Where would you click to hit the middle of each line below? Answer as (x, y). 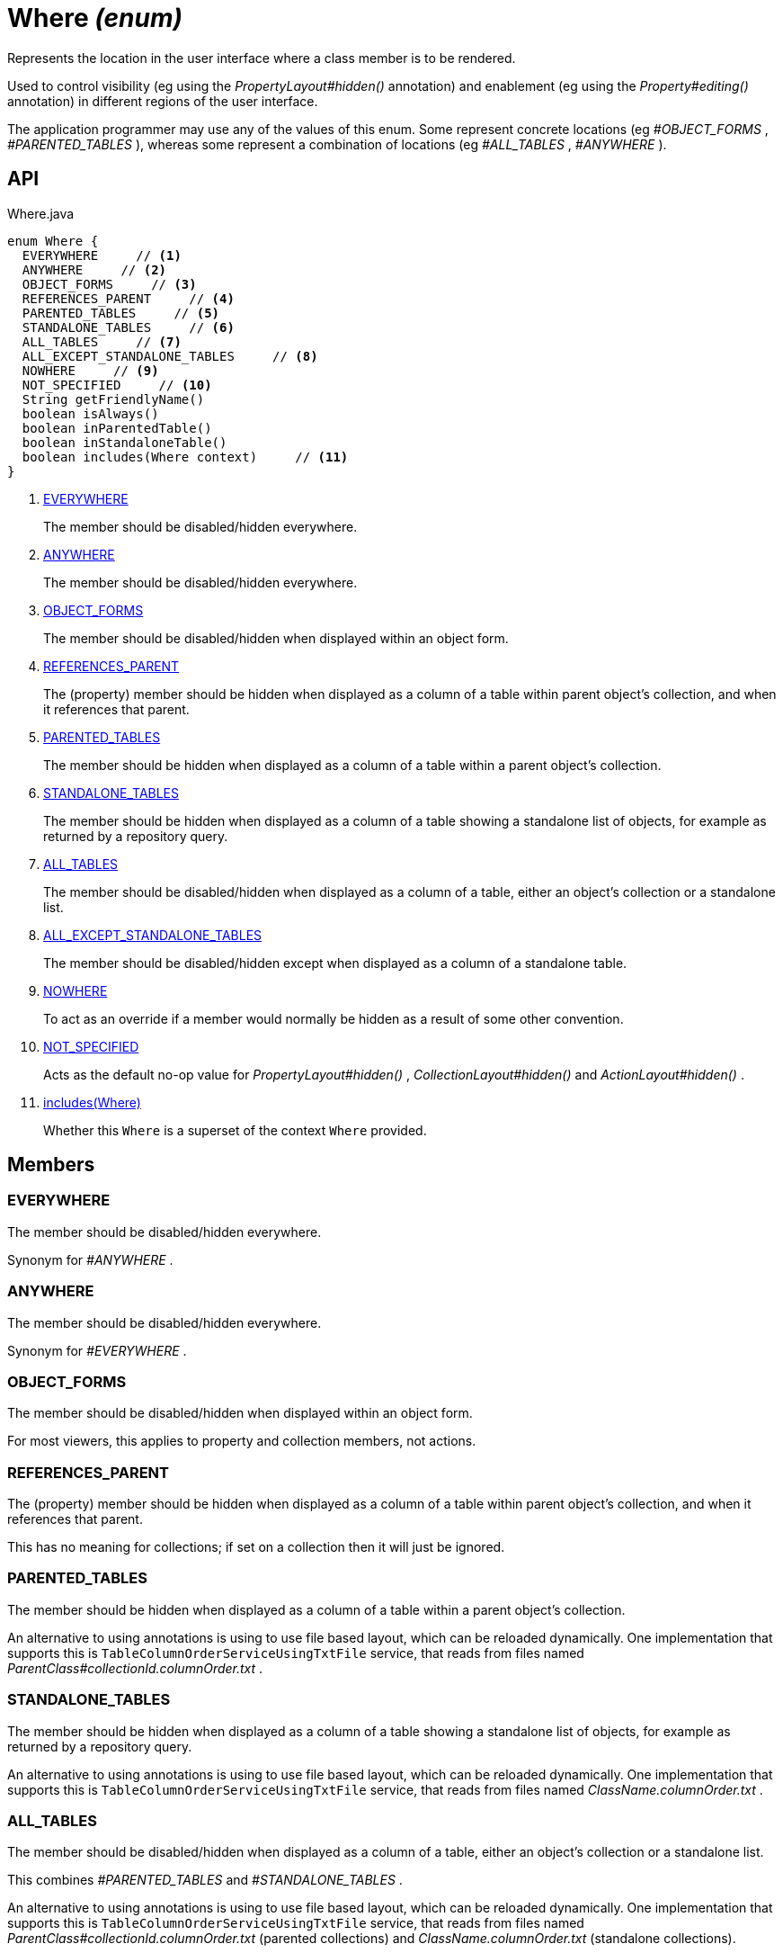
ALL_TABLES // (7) (102, 341)
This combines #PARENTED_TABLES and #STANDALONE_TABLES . (205, 1880)
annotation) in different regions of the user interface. (163, 101)
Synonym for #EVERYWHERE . (97, 1350)
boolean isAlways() (90, 413)
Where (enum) (95, 18)
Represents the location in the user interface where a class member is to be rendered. (262, 58)
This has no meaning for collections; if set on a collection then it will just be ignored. (256, 1547)
